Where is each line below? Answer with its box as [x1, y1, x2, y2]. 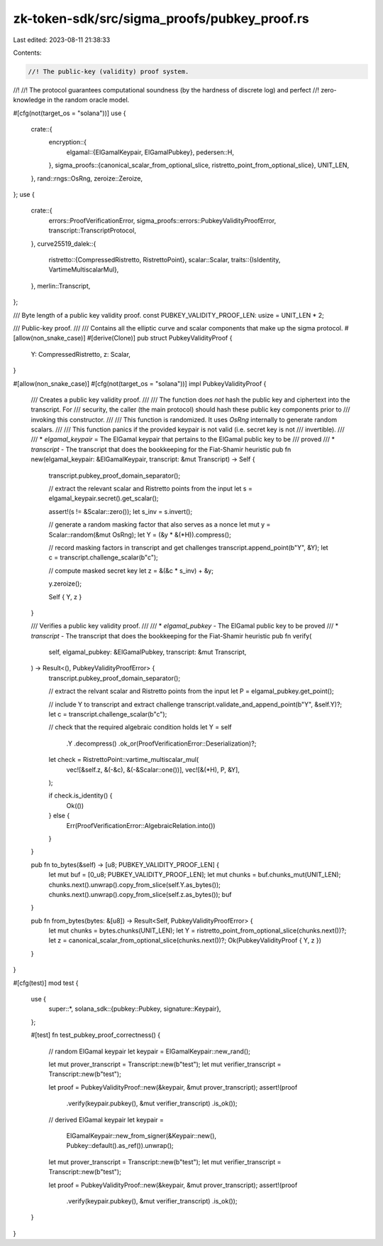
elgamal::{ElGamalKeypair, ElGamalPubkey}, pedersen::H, [66, 148, 234, 156]
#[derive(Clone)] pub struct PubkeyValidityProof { [87, 334, 233, 343]
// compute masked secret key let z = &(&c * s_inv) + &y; [48, 566, 214, 575]
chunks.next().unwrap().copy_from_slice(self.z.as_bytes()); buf [48, 890, 232, 898]
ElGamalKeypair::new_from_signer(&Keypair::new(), [66, 1131, 216, 1140]
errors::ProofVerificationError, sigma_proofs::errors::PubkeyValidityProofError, [48, 216, 277, 225]
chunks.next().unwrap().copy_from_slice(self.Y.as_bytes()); [48, 880, 221, 888]
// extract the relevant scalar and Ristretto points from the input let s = [48, 484, 253, 493]
